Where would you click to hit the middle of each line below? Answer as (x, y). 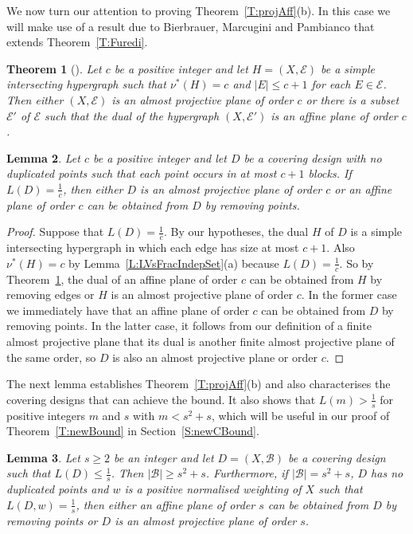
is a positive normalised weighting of (213, 489)
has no (387, 473)
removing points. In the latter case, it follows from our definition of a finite (189, 326)
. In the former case (349, 294)
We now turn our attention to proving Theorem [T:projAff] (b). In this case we (199, 10)
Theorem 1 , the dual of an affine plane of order (122, 279)
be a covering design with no (313, 157)
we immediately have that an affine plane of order (128, 310)
